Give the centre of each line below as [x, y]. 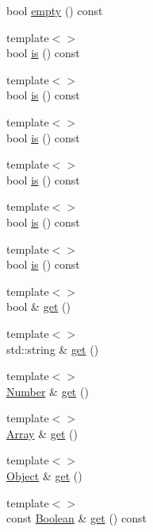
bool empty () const [55, 10]
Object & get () [44, 476]
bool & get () [38, 307]
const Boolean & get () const [76, 518]
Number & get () [48, 391]
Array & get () [42, 433]
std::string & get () [53, 349]
